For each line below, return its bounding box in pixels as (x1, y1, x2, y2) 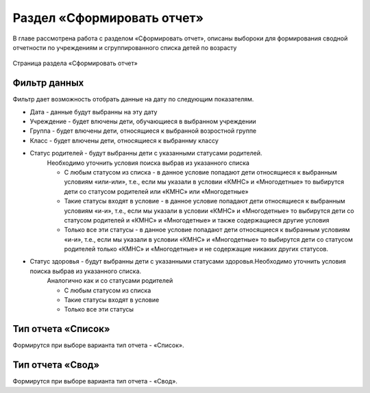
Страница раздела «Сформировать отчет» (12, 59, 138, 68)
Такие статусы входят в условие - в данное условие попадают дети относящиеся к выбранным (64, 197, 345, 205)
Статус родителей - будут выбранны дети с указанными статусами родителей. (29, 149, 263, 157)
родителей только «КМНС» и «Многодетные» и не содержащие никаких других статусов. (64, 245, 329, 253)
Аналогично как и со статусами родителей (47, 277, 173, 285)
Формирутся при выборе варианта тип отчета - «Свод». (12, 377, 178, 385)
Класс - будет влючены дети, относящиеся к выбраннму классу (29, 136, 219, 144)
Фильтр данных (12, 77, 84, 89)
